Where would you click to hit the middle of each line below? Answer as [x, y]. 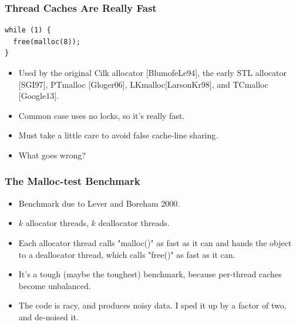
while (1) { [28, 30]
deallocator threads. [134, 223]
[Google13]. [38, 96]
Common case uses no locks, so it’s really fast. [102, 115]
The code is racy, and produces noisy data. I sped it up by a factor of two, [152, 305]
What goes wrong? [52, 155]
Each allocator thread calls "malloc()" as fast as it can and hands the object [155, 242]
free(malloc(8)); [47, 42]
